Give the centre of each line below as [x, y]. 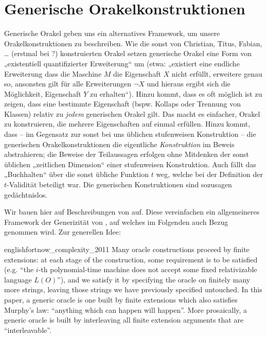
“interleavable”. [28, 330]
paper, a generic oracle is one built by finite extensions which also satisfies [121, 299]
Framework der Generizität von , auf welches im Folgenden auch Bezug [116, 221]
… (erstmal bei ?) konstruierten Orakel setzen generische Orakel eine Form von [128, 53]
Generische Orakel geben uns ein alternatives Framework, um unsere [112, 33]
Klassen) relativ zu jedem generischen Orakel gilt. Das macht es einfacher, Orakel [132, 113]
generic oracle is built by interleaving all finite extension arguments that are [124, 320]
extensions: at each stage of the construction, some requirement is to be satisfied [131, 259]
